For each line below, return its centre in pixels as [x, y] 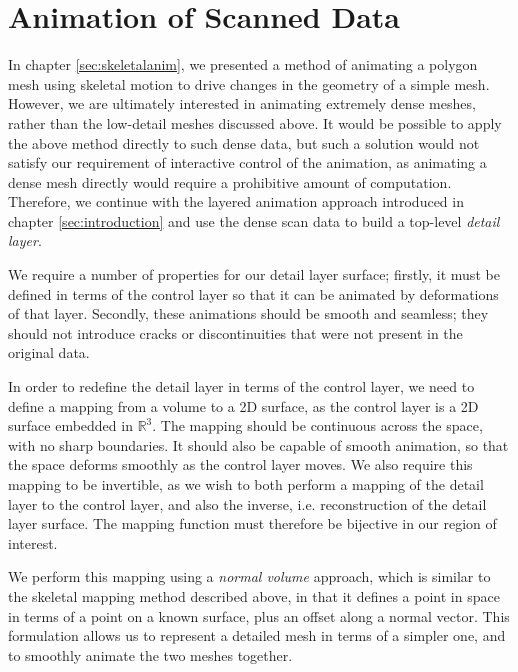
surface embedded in [70, 425]
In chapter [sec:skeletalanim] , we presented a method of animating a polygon [243, 64]
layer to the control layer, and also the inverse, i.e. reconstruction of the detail [247, 503]
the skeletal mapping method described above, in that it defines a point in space [254, 595]
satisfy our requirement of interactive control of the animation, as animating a [247, 162]
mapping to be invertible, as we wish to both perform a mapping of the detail [246, 484]
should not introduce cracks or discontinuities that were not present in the [235, 332]
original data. [49, 352]
